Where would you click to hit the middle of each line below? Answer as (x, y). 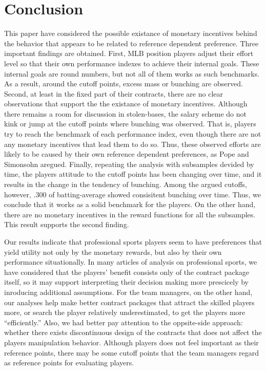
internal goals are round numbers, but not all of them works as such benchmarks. (132, 73)
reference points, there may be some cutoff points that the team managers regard (132, 352)
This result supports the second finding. (67, 224)
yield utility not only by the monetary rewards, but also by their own (113, 252)
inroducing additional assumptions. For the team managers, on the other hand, (128, 292)
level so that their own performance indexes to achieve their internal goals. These (132, 63)
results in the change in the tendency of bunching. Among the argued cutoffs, (126, 184)
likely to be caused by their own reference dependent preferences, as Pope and (127, 154)
